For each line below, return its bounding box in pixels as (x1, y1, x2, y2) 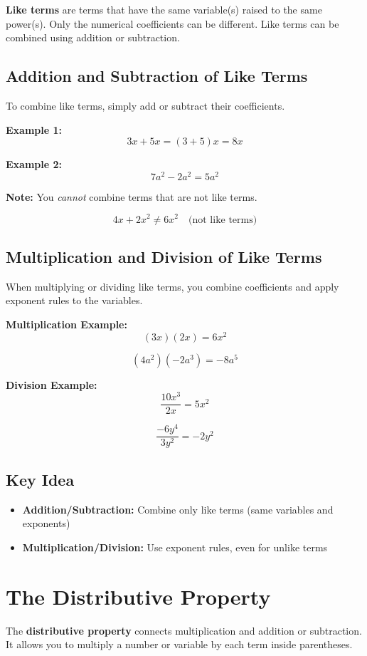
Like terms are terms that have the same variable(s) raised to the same (6, 2, 322, 16)
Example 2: (6, 157, 62, 172)
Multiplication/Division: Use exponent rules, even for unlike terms (22, 539, 328, 554)
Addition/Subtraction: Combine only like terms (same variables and (22, 501, 334, 516)
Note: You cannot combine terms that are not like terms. (6, 189, 257, 204)
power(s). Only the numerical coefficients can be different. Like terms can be (6, 16, 339, 31)
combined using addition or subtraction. (6, 30, 180, 45)
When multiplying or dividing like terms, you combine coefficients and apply (6, 278, 339, 293)
